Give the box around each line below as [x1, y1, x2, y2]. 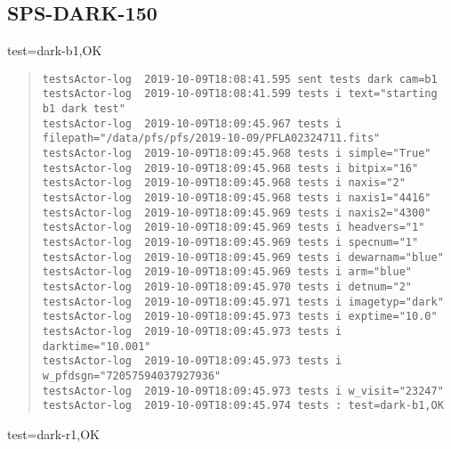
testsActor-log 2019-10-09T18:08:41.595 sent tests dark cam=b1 [42, 72, 438, 86]
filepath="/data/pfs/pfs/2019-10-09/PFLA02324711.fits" [42, 132, 381, 145]
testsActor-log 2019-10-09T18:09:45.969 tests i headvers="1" [42, 221, 425, 234]
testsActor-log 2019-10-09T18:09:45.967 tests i [42, 117, 342, 130]
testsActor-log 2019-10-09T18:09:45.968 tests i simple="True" [42, 147, 431, 160]
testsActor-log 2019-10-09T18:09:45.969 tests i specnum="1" [42, 236, 419, 249]
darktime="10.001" [42, 339, 151, 353]
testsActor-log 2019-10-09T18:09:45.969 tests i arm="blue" [42, 265, 413, 279]
